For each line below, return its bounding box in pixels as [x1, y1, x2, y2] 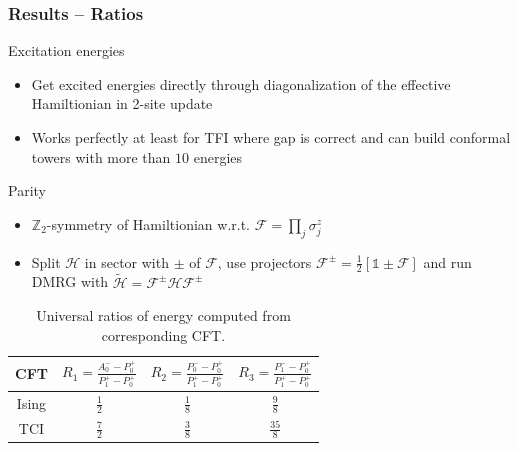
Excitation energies [8, 40, 125, 61]
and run [423, 251, 472, 272]
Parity [8, 180, 46, 201]
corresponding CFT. [101, 324, 226, 345]
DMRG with [31, 271, 109, 292]
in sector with [84, 251, 169, 272]
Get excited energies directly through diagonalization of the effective [31, 73, 451, 94]
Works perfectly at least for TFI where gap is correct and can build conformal [31, 127, 511, 147]
